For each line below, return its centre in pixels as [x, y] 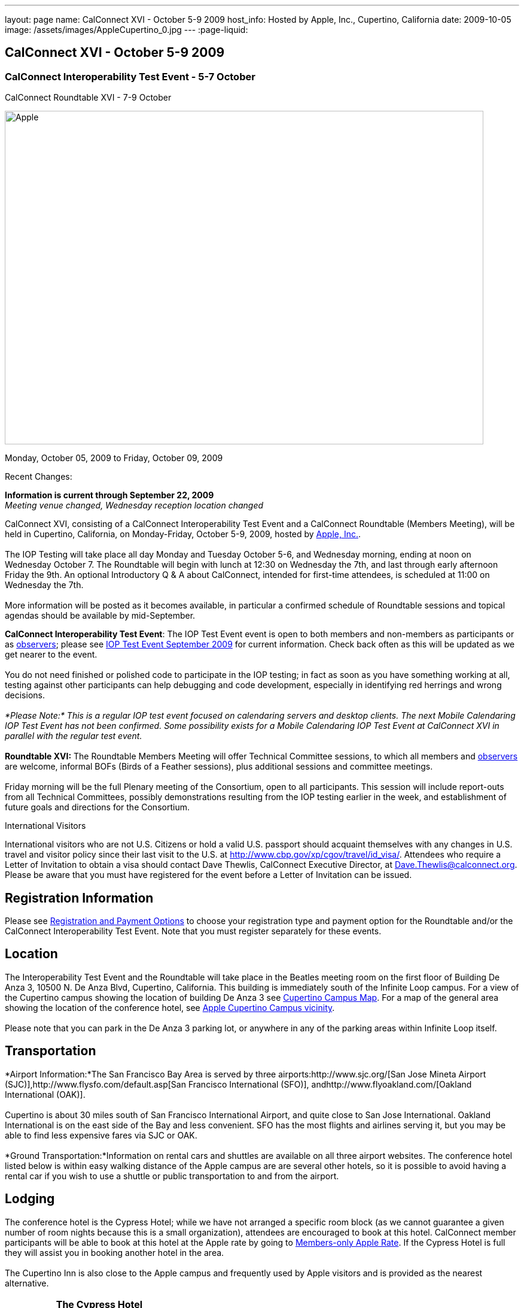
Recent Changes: [39, 477]
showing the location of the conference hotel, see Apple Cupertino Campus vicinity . [170, 1007]
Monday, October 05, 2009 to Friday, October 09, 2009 [114, 458]
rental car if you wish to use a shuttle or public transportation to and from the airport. [172, 1176]
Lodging [30, 1199]
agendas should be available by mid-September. [100, 616]
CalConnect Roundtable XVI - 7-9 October [88, 98]
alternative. [27, 1283]
